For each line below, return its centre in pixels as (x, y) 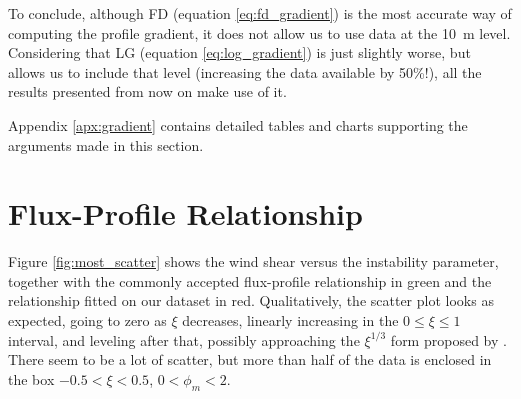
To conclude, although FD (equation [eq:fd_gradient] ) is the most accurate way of (260, 13)
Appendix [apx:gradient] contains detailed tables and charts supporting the (238, 124)
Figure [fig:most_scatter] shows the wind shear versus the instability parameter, (253, 261)
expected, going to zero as (87, 320)
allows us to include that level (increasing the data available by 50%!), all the (245, 71)
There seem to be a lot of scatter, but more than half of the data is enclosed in (250, 359)
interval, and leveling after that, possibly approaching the (184, 339)
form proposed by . (448, 339)
